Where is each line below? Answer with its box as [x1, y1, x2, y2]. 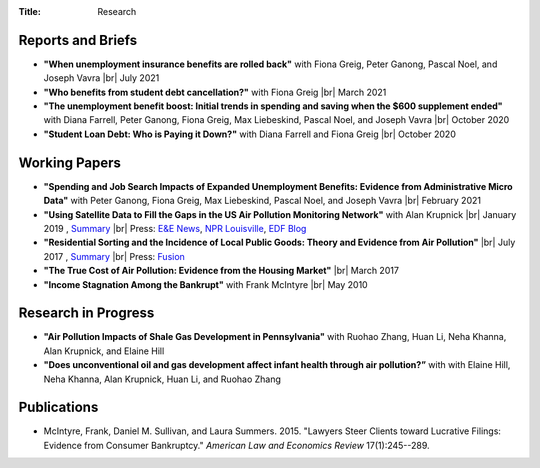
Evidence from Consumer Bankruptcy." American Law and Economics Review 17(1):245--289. [43, 439, 430, 451]
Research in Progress [18, 305, 155, 322]
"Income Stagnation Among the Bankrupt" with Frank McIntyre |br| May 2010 [43, 278, 369, 290]
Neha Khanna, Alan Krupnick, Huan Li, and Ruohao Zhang [43, 373, 282, 385]
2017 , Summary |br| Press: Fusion [43, 250, 185, 262]
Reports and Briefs [18, 31, 138, 49]
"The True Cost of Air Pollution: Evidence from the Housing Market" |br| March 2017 [43, 265, 400, 277]
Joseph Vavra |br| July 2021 [43, 72, 160, 84]
